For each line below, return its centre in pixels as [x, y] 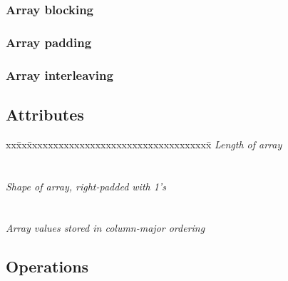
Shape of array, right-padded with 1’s [86, 186]
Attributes [45, 114]
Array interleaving [60, 75]
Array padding [49, 42]
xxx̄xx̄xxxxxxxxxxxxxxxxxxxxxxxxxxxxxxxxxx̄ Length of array [144, 144]
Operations [47, 266]
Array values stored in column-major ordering [106, 228]
